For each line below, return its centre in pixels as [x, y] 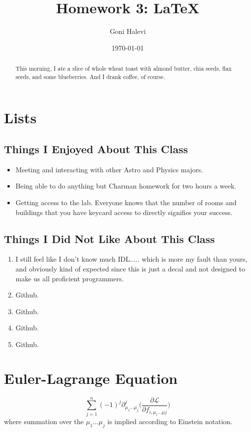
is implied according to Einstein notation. [170, 421]
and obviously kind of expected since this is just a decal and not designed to [130, 268]
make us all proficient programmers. [70, 278]
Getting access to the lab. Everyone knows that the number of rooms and [126, 202]
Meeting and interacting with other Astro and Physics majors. [109, 169]
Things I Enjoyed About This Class [96, 149]
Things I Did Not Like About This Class [110, 238]
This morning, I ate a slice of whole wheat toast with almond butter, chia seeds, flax [124, 68]
